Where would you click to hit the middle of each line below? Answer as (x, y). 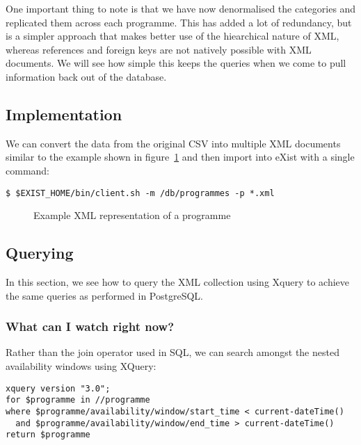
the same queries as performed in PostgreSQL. (104, 295)
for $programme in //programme (78, 400)
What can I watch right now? (90, 326)
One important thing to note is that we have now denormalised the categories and (181, 8)
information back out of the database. (86, 76)
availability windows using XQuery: (81, 366)
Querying (40, 253)
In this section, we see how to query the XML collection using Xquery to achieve (178, 282)
